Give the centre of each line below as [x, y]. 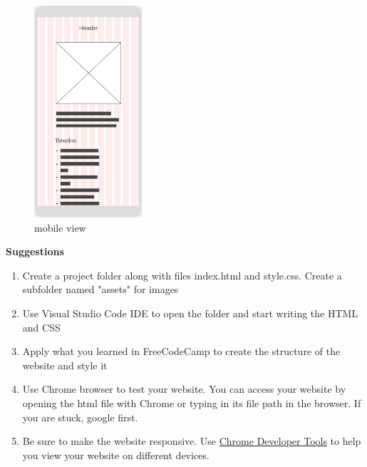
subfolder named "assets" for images [100, 289]
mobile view [60, 227]
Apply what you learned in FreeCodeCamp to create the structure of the [181, 351]
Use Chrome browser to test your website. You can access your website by [184, 389]
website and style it [65, 365]
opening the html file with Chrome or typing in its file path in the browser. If [192, 403]
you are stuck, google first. [80, 417]
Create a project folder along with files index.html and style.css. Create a [182, 275]
